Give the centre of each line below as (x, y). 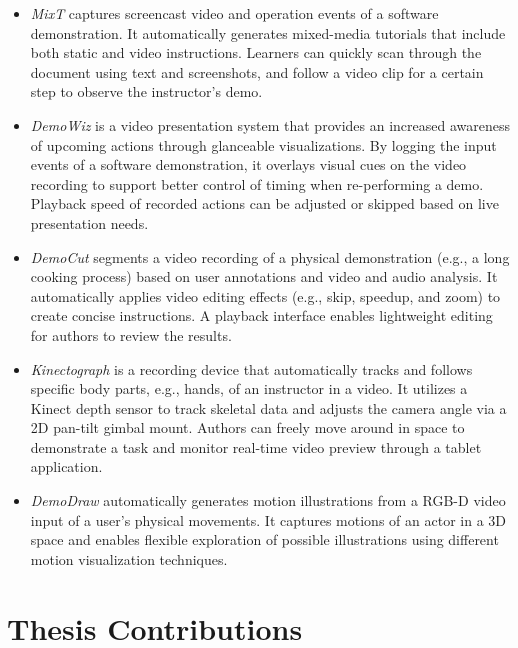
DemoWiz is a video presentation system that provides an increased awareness (270, 124)
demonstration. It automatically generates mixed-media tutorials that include (268, 32)
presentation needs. (89, 222)
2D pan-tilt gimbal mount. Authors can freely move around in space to (247, 427)
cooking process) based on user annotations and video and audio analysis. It (264, 276)
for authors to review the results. (131, 334)
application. (66, 466)
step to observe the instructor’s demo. (146, 91)
